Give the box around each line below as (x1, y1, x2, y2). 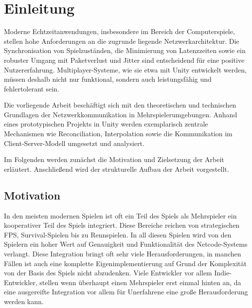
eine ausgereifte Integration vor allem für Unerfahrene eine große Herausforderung (4, 287, 248, 297)
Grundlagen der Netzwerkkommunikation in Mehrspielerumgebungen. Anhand (4, 109, 237, 119)
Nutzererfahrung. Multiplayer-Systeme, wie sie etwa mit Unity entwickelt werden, (4, 64, 247, 74)
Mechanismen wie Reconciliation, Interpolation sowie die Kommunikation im (4, 128, 233, 139)
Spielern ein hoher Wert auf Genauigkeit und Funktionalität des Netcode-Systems (4, 239, 248, 249)
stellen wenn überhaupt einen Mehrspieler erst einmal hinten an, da (39, 277, 241, 287)
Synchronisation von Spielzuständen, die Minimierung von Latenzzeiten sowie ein (4, 45, 246, 55)
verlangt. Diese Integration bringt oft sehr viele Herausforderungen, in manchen (4, 249, 241, 259)
